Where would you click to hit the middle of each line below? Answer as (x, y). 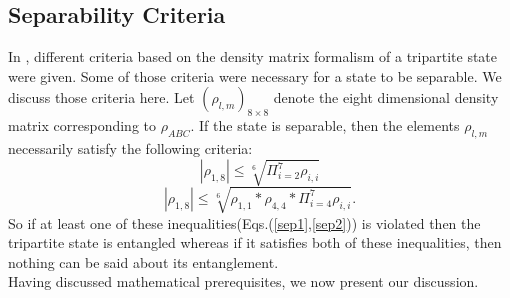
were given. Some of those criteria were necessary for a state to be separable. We (255, 75)
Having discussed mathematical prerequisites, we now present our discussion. (243, 281)
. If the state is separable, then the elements (325, 125)
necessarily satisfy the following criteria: (130, 147)
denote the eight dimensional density (386, 97)
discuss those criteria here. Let (101, 97)
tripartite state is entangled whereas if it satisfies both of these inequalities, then (255, 242)
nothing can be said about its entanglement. (143, 261)
